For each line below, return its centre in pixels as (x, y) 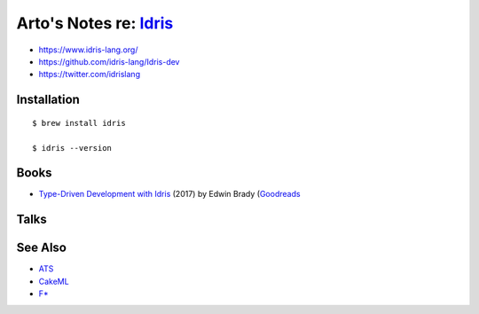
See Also (41, 248)
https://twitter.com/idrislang (90, 75)
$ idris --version (72, 148)
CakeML (54, 281)
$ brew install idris (79, 123)
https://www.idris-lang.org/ (88, 50)
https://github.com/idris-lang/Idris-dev (109, 61)
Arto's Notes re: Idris (95, 23)
